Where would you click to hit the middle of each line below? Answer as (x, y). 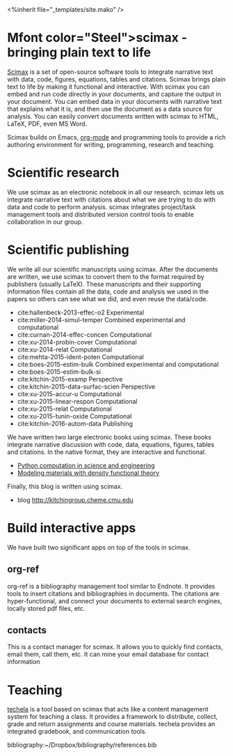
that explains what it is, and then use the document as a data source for (110, 109)
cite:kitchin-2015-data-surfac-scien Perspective (86, 386)
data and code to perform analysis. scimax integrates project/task (102, 206)
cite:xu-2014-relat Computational (65, 349)
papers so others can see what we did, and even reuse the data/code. (107, 298)
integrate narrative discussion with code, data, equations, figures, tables (111, 444)
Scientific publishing (69, 250)
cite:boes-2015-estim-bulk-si (59, 372)
